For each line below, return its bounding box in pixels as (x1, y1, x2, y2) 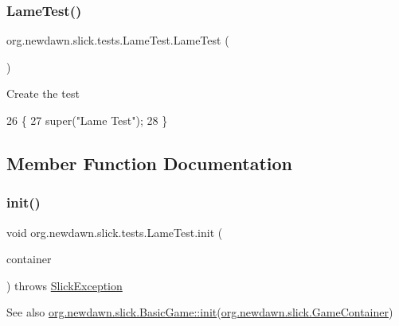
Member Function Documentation (6, 150, 293, 175)
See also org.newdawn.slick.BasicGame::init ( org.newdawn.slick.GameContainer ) (6, 304, 393, 320)
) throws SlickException (6, 277, 123, 293)
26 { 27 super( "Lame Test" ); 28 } (6, 112, 168, 128)
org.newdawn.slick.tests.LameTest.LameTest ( (6, 32, 229, 49)
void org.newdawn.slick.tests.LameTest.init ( (6, 223, 223, 240)
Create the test (6, 85, 80, 102)
